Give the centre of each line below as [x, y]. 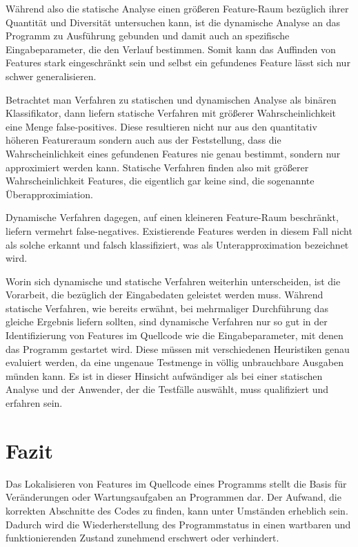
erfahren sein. [34, 403]
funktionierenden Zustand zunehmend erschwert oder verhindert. [142, 538]
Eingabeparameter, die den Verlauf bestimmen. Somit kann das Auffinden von [171, 49]
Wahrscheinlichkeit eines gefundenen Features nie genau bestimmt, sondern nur [173, 153]
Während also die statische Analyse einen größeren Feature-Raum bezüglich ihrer [177, 8]
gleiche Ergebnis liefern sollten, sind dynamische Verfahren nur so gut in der [167, 322]
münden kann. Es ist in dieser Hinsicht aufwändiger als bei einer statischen [164, 375]
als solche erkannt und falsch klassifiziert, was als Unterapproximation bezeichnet [177, 244]
